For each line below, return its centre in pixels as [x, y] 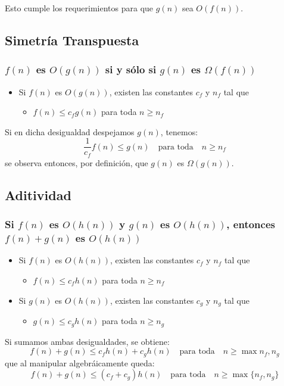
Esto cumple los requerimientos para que [79, 8]
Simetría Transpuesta [72, 40]
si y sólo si [131, 69]
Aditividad [38, 194]
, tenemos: [179, 131]
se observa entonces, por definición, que [77, 162]
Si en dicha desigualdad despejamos [70, 131]
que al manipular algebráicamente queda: [80, 362]
